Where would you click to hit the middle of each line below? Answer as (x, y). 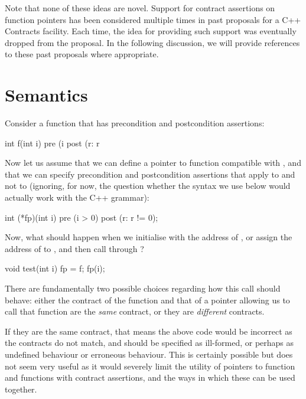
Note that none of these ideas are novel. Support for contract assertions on (140, 8)
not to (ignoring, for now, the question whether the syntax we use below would (148, 186)
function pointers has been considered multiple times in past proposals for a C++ (153, 19)
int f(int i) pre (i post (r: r (52, 143)
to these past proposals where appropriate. (82, 54)
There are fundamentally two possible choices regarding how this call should (143, 288)
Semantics (46, 95)
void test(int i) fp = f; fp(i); (55, 268)
